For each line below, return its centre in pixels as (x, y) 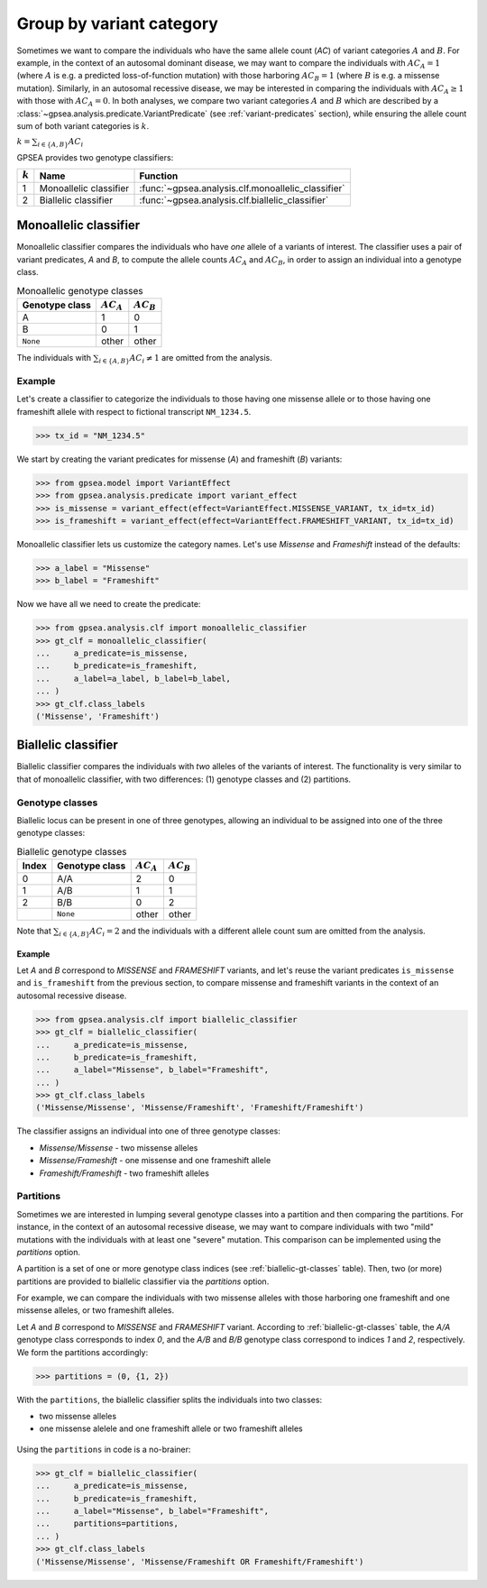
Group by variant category (117, 23)
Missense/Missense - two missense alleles (119, 1147)
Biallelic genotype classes (72, 851)
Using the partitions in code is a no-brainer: (104, 1449)
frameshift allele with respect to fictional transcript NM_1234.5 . (134, 411)
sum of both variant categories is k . (83, 125)
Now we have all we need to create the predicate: (109, 604)
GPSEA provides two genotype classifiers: (95, 158)
